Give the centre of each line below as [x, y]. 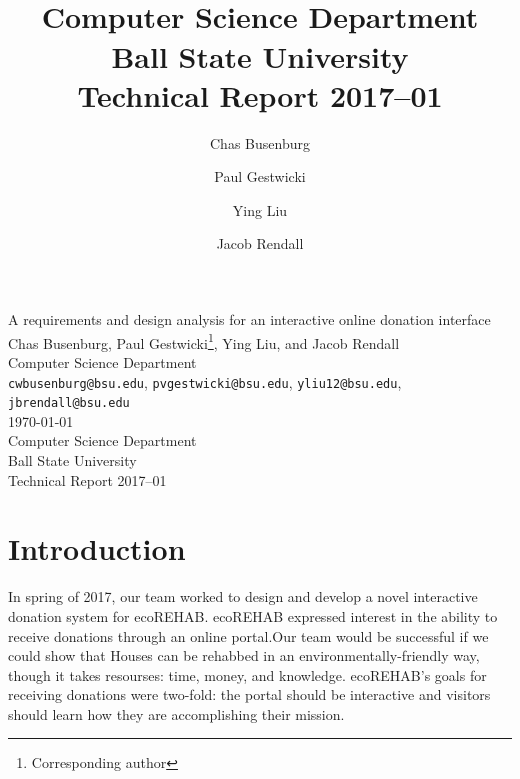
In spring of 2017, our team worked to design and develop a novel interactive [243, 596]
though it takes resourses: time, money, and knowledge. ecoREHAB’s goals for [247, 674]
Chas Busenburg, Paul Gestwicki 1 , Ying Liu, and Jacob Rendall [204, 341]
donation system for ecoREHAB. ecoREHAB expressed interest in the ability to [253, 615]
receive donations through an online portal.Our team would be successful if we [248, 635]
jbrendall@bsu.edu [69, 403]
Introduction [97, 548]
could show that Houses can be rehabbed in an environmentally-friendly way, [244, 655]
